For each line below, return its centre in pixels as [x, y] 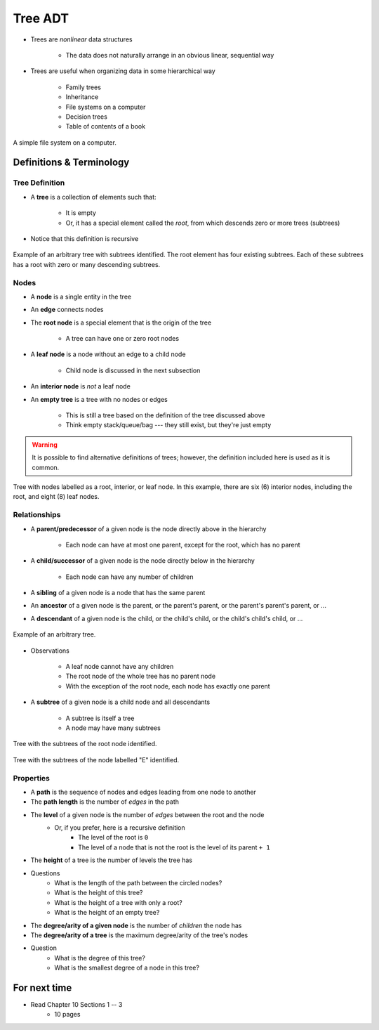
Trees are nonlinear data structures [81, 39]
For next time [42, 987]
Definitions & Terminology [71, 163]
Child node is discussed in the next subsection [133, 370]
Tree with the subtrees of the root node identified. [85, 744]
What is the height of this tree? [99, 893]
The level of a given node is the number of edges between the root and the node [147, 814]
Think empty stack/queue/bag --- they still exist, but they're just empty [168, 425]
